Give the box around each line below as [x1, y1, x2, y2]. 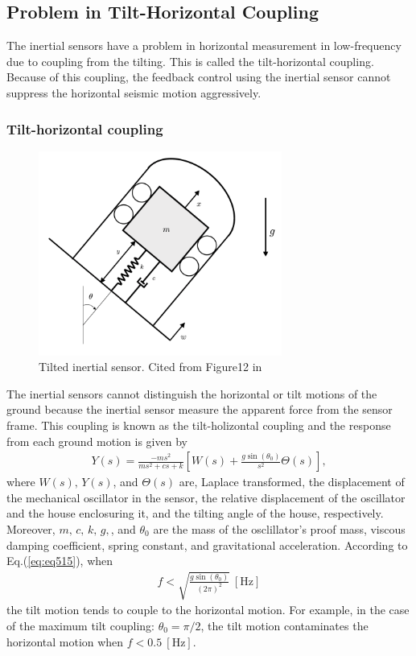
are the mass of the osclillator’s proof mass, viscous [153, 521, 406, 537]
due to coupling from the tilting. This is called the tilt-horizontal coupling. [6, 52, 374, 69]
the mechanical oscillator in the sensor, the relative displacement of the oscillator [6, 489, 406, 505]
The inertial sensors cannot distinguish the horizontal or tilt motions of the [6, 385, 377, 402]
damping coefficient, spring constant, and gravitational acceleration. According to [6, 536, 408, 553]
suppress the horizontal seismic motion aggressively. [6, 84, 262, 101]
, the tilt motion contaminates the [200, 617, 369, 633]
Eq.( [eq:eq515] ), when [6, 552, 113, 569]
